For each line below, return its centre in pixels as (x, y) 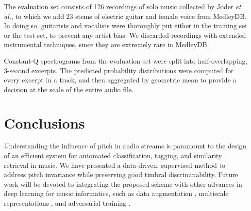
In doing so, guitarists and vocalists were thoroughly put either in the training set (126, 25)
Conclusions (44, 122)
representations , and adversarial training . (67, 203)
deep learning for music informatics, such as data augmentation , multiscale (116, 193)
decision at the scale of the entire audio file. (69, 89)
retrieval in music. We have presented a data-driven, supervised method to (115, 165)
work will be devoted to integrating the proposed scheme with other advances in (123, 184)
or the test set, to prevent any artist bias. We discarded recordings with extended (125, 35)
